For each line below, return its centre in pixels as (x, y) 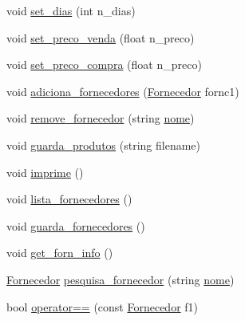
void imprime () (45, 172)
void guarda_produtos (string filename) (103, 144)
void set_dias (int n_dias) (71, 10)
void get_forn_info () (60, 253)
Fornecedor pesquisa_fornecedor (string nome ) (121, 279)
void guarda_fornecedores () (76, 225)
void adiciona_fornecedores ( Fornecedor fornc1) (123, 91)
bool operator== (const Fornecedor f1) (103, 306)
